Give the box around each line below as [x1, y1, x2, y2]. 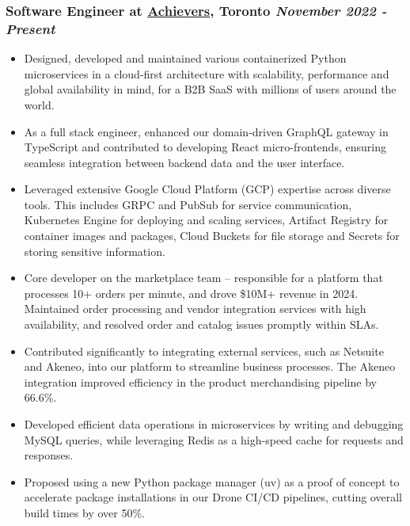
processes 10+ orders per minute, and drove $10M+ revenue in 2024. [24, 284, 359, 301]
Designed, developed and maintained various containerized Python [24, 50, 347, 67]
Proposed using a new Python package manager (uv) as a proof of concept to [24, 473, 400, 490]
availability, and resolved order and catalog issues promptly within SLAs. [24, 316, 379, 333]
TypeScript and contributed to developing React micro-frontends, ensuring [24, 139, 386, 155]
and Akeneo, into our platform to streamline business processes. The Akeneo [24, 358, 396, 375]
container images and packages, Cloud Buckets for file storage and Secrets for [24, 227, 400, 244]
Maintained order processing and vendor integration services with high [24, 300, 366, 317]
